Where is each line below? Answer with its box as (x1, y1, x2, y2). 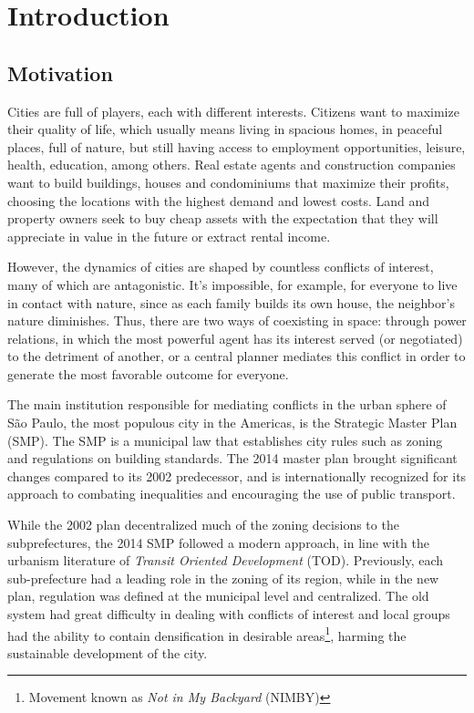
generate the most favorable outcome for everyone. (7, 364, 289, 383)
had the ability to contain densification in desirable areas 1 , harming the (7, 623, 407, 645)
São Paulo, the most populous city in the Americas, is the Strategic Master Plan (7, 413, 458, 432)
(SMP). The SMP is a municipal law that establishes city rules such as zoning (7, 430, 443, 449)
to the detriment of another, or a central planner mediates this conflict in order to (7, 346, 466, 366)
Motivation (7, 58, 113, 87)
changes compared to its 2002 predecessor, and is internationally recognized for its (7, 466, 467, 485)
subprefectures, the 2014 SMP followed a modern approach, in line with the (7, 532, 429, 552)
